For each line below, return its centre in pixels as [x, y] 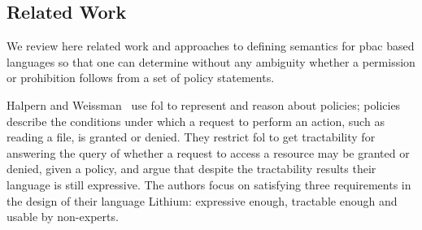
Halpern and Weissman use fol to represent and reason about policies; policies [204, 104]
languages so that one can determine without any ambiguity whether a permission [211, 61]
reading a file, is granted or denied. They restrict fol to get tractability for [191, 137]
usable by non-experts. [63, 217]
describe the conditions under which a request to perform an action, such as [196, 121]
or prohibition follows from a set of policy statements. [141, 78]
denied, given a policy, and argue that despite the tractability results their [191, 169]
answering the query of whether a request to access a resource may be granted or [208, 152]
